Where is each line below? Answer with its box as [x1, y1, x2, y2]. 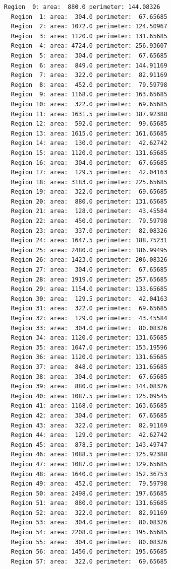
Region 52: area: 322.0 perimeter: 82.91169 [11, 509, 168, 516]
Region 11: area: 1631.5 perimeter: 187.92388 [11, 110, 168, 118]
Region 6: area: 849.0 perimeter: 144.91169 [11, 62, 168, 69]
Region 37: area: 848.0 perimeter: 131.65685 [11, 363, 168, 370]
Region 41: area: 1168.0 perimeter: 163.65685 [11, 402, 168, 410]
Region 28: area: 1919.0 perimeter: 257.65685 [11, 276, 168, 283]
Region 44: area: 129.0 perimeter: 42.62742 [11, 431, 168, 439]
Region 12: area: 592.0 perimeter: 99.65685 [11, 120, 168, 128]
